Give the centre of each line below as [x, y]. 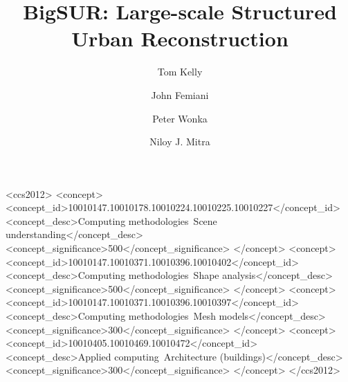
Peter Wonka [180, 118]
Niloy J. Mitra [180, 142]
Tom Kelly [180, 72]
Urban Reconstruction [180, 38]
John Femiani [180, 94]
